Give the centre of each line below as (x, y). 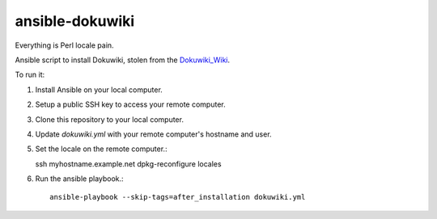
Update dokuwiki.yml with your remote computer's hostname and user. (153, 134)
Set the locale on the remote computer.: (101, 149)
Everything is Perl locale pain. (64, 45)
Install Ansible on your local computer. (99, 90)
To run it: (30, 75)
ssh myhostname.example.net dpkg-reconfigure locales (128, 164)
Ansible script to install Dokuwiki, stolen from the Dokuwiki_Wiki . (123, 60)
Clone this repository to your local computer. (109, 119)
